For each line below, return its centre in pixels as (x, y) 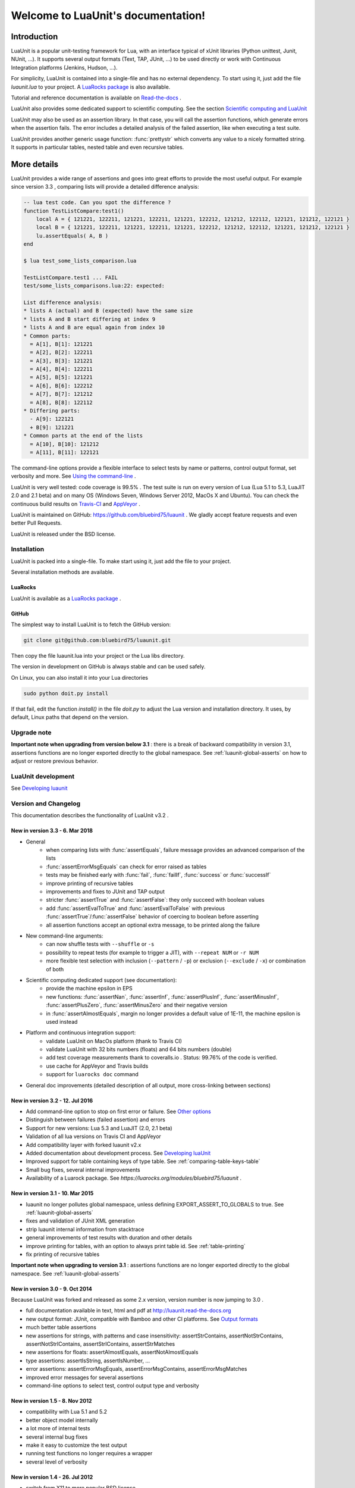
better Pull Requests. (37, 523)
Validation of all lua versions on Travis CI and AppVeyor (94, 1136)
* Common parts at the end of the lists (83, 436)
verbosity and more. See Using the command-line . (73, 476)
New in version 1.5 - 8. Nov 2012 (51, 1401)
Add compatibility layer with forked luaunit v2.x (84, 1145)
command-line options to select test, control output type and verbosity (112, 1385)
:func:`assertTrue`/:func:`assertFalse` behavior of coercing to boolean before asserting (152, 917)
